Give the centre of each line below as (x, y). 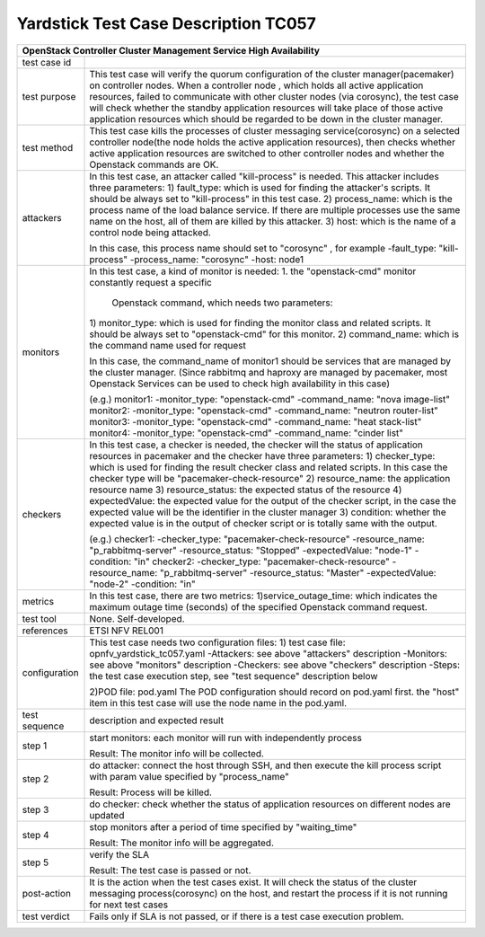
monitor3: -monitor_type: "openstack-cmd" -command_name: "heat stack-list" (256, 421)
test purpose (49, 96)
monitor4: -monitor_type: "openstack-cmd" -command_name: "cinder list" (247, 433)
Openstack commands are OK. (154, 164)
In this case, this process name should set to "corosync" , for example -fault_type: (263, 248)
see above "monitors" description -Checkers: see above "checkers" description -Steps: (275, 665)
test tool (40, 618)
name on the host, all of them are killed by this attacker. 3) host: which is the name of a (273, 221)
